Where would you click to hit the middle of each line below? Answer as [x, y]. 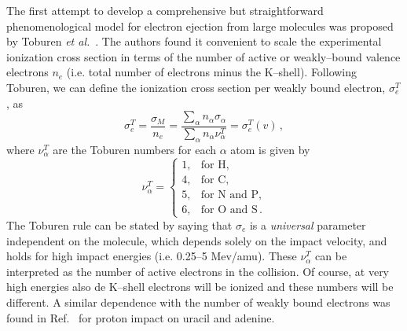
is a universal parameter [308, 224]
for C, [215, 180]
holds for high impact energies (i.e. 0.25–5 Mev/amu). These [152, 256]
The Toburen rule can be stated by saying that [119, 224]
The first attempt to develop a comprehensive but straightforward [165, 10]
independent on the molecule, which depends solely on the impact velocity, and [197, 240]
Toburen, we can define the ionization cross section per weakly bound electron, [196, 87]
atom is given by [270, 149]
